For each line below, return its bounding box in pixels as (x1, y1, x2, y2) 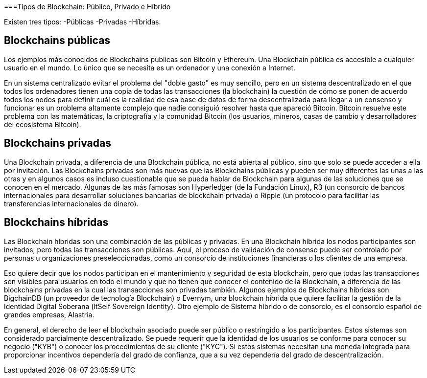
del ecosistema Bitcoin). (4, 120, 81, 129)
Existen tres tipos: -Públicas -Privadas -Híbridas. (4, 18, 161, 26)
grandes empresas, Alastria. (4, 310, 95, 319)
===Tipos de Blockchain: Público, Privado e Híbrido (4, 2, 171, 11)
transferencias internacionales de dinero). (4, 199, 139, 208)
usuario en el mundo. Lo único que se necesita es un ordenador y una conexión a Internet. (4, 63, 296, 72)
